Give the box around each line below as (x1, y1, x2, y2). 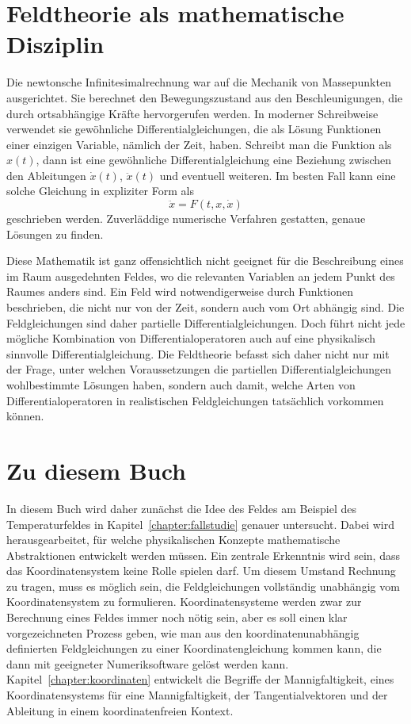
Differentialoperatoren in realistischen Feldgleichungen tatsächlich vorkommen (6, 392, 384, 408)
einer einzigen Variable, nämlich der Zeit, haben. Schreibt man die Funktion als (6, 136, 392, 152)
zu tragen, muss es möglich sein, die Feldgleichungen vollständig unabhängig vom (6, 577, 400, 594)
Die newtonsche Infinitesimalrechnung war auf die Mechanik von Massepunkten (6, 74, 391, 90)
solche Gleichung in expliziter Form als (6, 182, 194, 199)
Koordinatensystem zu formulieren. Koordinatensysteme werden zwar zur (6, 593, 362, 610)
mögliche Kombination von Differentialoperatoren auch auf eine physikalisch (6, 330, 375, 347)
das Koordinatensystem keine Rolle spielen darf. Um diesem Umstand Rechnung (6, 562, 396, 579)
